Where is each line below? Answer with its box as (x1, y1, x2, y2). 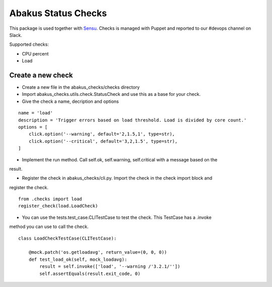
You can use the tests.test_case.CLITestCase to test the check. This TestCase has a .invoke (22, 214, 212, 220)
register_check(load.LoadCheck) (18, 203, 98, 209)
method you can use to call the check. (9, 223, 89, 229)
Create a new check (9, 71, 73, 79)
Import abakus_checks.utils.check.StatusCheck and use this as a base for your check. (22, 91, 201, 97)
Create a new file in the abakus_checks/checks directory (22, 84, 140, 90)
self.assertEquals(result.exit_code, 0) (39, 270, 141, 276)
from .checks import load (18, 196, 83, 202)
